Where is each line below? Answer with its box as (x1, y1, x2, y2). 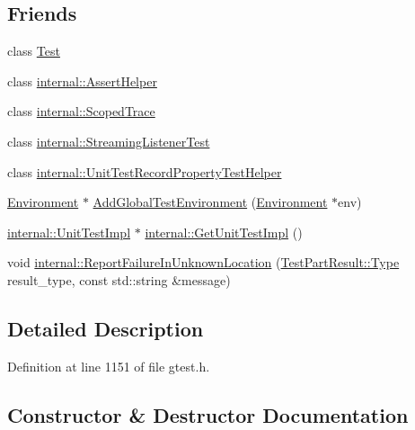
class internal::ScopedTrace (7, 102, 155, 121)
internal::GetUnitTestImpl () (145, 222, 303, 241)
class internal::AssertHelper (7, 71, 157, 90)
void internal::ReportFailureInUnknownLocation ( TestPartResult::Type (7, 253, 400, 272)
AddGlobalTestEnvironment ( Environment (93, 193, 328, 211)
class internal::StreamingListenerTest (7, 131, 210, 150)
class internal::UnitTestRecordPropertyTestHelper (7, 162, 282, 181)
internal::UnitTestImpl (7, 222, 131, 241)
